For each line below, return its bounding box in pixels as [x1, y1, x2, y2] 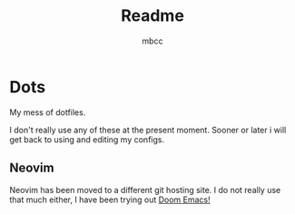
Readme [121, 5, 184, 26]
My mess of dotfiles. [9, 106, 86, 118]
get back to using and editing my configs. [9, 133, 165, 145]
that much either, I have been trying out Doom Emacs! [9, 194, 211, 205]
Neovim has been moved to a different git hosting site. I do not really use [9, 184, 281, 195]
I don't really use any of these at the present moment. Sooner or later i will [9, 124, 287, 135]
